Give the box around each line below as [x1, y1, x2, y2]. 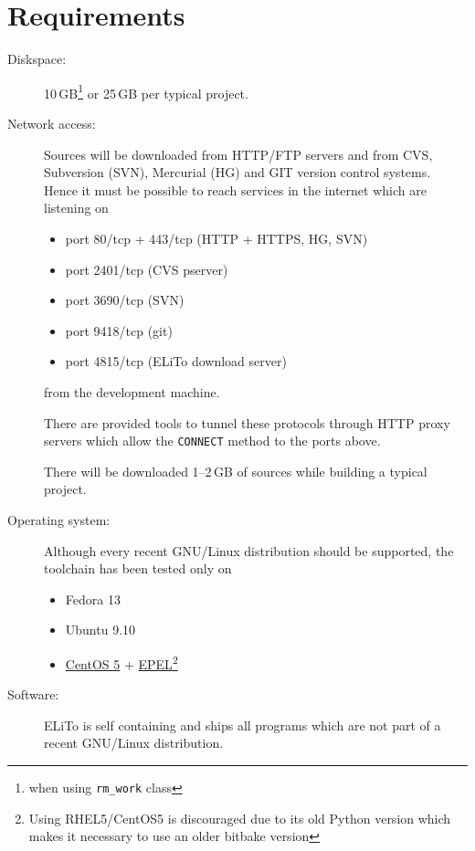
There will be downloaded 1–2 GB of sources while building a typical [44, 461, 427, 480]
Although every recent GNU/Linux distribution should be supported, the [44, 541, 454, 560]
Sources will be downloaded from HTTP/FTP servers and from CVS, [44, 144, 433, 163]
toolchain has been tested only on [44, 559, 232, 578]
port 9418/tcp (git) [65, 320, 173, 340]
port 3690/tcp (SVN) [65, 290, 185, 310]
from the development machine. [44, 382, 220, 401]
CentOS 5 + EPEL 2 [65, 651, 178, 673]
